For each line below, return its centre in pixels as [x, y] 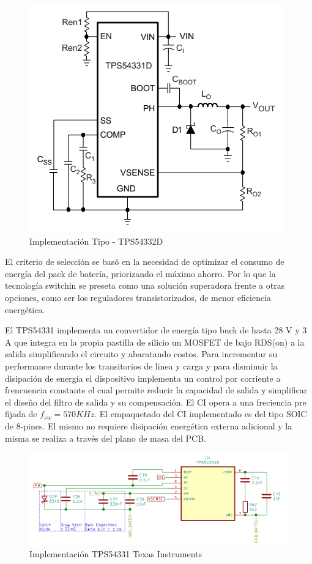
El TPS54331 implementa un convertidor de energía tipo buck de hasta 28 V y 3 [156, 330]
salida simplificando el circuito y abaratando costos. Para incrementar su [141, 354]
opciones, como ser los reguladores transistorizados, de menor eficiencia [138, 297]
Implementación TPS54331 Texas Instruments [116, 553]
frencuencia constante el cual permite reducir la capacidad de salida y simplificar [156, 390]
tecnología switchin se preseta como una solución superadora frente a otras [145, 285]
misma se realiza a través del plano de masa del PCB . [106, 438]
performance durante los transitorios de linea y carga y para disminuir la [141, 365]
